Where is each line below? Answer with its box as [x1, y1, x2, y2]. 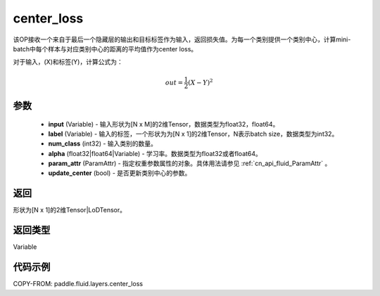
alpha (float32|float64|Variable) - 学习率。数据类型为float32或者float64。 [48, 149, 262, 157]
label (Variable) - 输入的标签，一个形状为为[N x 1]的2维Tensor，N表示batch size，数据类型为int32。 [48, 129, 338, 138]
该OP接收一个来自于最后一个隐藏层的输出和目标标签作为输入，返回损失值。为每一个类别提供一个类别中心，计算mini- [13, 35, 351, 44]
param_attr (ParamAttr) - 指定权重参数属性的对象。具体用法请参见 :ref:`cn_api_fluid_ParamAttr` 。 [48, 159, 331, 168]
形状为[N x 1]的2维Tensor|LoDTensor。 [13, 206, 127, 214]
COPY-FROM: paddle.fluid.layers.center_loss [13, 280, 144, 288]
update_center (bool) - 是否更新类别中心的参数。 [48, 169, 191, 177]
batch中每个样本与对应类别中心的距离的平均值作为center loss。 [13, 44, 198, 53]
